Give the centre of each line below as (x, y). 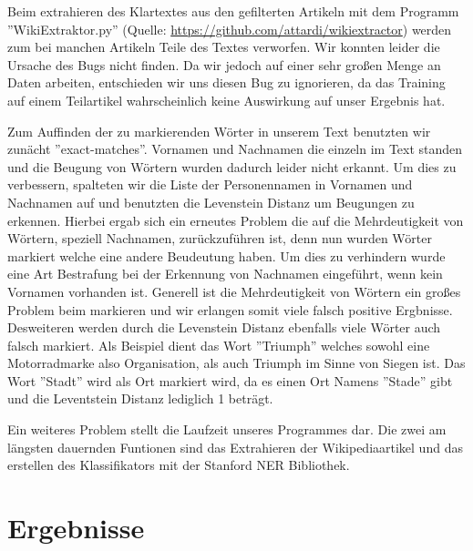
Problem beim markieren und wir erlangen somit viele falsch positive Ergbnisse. (230, 309)
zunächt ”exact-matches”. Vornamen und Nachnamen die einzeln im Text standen (235, 149)
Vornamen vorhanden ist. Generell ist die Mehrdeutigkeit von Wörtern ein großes (234, 291)
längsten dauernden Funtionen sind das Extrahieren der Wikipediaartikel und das (235, 447)
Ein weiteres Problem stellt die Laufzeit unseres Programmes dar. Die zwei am (227, 429)
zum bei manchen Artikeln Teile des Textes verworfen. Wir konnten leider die (224, 47)
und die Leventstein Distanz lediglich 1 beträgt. (140, 398)
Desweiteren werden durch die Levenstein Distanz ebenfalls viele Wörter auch (224, 327)
